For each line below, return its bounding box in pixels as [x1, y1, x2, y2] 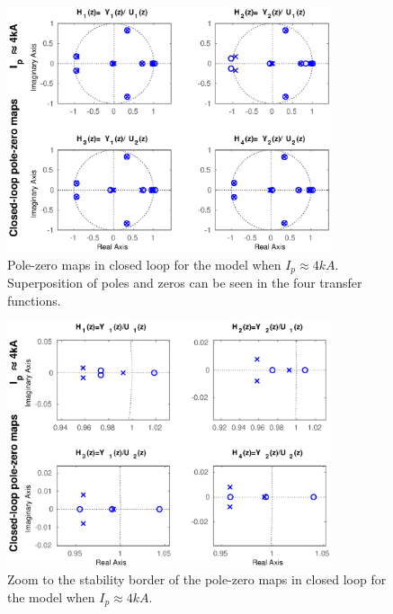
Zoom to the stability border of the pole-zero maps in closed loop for [7, 570, 387, 589]
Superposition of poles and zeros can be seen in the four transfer [7, 273, 362, 292]
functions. [7, 290, 61, 309]
